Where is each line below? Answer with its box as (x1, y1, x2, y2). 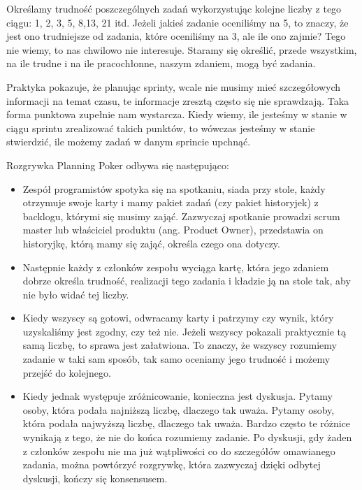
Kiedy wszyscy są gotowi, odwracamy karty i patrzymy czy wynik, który (22, 310, 334, 325)
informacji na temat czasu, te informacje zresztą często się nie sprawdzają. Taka (6, 93, 349, 108)
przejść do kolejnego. (22, 365, 111, 380)
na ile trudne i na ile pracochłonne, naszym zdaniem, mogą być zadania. (6, 56, 316, 71)
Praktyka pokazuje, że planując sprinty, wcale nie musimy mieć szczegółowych (6, 79, 341, 94)
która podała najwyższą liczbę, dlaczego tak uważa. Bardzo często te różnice (22, 416, 351, 431)
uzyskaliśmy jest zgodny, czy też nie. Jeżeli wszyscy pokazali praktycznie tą (22, 324, 346, 338)
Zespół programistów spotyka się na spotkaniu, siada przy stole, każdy (22, 181, 326, 196)
